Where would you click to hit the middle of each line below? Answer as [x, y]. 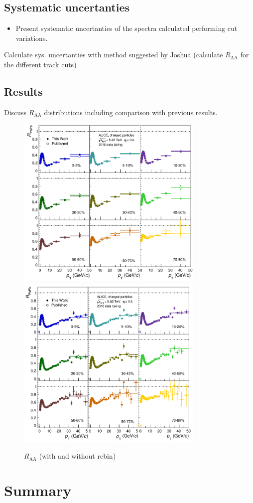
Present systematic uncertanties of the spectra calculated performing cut [126, 28]
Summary [38, 490]
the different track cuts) [40, 64]
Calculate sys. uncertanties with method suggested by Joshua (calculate [114, 55]
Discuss [15, 112]
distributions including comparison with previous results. [131, 112]
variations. [32, 38]
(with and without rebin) [77, 456]
